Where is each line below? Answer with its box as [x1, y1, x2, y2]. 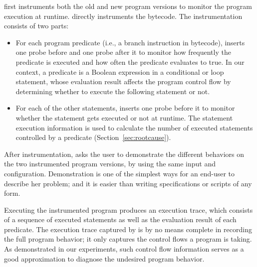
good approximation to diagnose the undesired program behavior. [4, 253, 205, 264]
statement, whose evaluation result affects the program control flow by [15, 76, 231, 87]
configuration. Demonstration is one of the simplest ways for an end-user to [4, 168, 235, 178]
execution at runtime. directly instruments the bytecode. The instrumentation [4, 10, 243, 21]
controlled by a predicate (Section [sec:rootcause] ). [15, 132, 171, 142]
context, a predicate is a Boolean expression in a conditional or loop [15, 66, 224, 77]
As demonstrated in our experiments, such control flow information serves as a [4, 244, 244, 254]
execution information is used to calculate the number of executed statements [15, 122, 253, 133]
